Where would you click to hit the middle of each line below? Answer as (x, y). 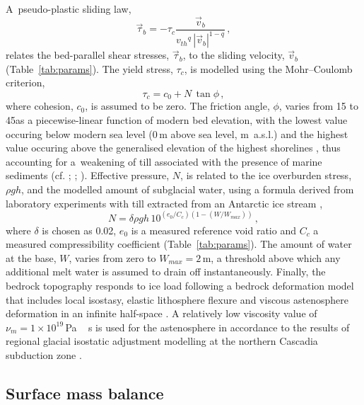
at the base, (31, 257)
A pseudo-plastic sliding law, (69, 8)
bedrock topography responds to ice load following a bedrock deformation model (180, 286)
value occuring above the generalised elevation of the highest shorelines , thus (173, 148)
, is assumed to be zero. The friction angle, (177, 106)
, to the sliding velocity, (234, 55)
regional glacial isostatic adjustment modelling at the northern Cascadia (162, 341)
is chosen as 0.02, (79, 230)
